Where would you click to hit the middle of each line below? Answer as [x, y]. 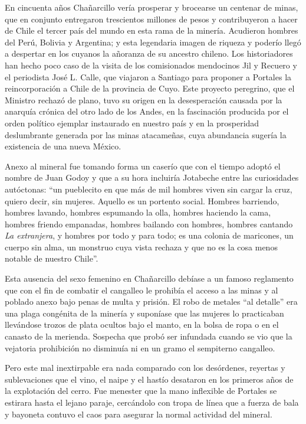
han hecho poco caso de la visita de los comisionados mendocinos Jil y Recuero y [151, 65]
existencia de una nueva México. [63, 146]
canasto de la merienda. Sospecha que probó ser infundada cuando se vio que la [149, 336]
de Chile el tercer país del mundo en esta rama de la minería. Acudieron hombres [152, 30]
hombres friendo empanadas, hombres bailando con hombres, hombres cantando [149, 224]
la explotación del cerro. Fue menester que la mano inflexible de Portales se [141, 391]
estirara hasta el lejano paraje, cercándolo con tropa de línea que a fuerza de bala [152, 402]
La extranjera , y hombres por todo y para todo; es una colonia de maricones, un [149, 235]
